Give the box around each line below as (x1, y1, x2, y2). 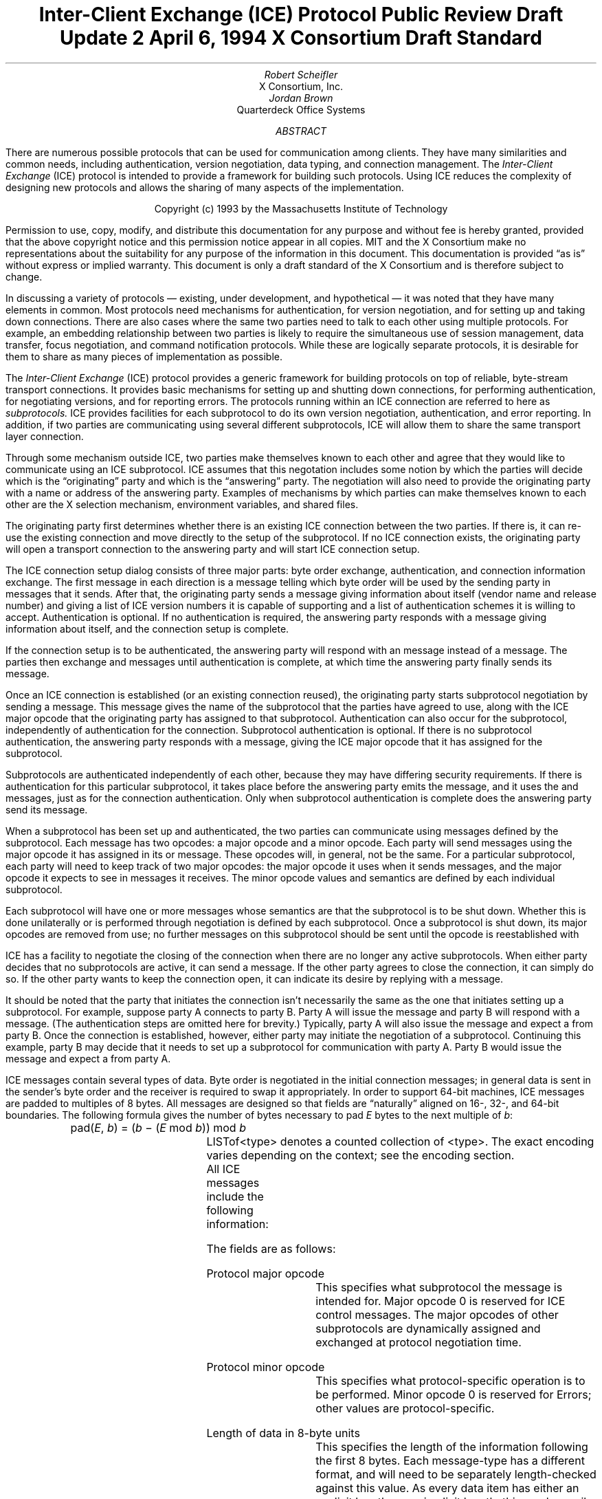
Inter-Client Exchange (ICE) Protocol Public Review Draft (38, 3, 564, 26)
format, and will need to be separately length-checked (315, 1467, 597, 1481)
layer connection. (5, 430, 84, 442)
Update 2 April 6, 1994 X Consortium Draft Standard (60, 26, 542, 50)
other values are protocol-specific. (315, 1401, 495, 1415)
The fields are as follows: (206, 1241, 336, 1256)
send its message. (5, 803, 88, 816)
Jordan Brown (269, 91, 333, 104)
